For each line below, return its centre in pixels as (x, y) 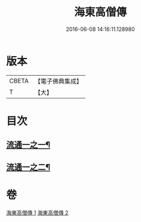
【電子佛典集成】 (58, 81)
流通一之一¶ (28, 145)
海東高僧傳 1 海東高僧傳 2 (37, 212)
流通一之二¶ (28, 167)
